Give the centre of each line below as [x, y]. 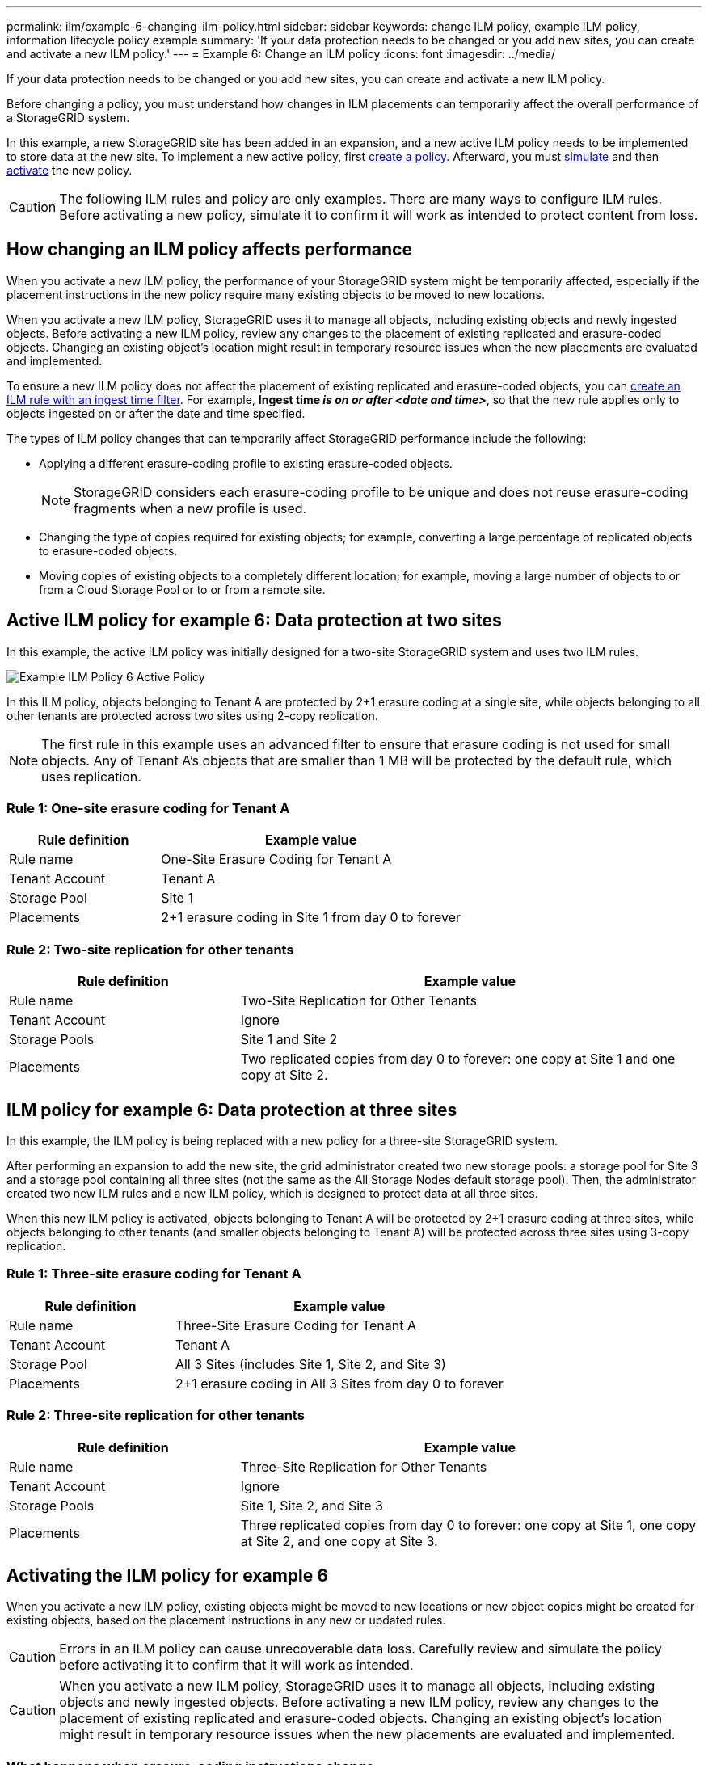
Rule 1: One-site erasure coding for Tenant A [148, 809]
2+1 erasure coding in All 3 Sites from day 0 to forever [339, 1383]
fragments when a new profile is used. [190, 508]
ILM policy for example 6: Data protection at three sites [232, 1110]
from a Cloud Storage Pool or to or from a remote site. [182, 589]
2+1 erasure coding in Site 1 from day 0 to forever [311, 918]
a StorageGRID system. [68, 118]
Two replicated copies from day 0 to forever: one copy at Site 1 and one [458, 1059]
